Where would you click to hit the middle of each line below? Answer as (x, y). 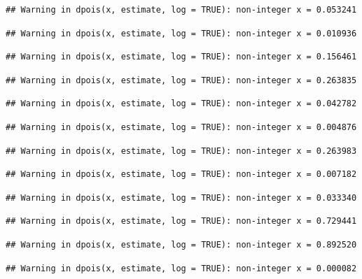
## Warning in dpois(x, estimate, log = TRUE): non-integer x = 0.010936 (181, 33)
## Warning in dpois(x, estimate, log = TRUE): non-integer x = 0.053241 (181, 10)
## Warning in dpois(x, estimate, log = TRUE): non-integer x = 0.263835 (181, 80)
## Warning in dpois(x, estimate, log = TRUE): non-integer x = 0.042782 (181, 104)
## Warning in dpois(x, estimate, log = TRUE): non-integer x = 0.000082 (181, 268)
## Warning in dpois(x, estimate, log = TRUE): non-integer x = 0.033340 (181, 198)
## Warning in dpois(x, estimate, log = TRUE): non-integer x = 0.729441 (181, 221)
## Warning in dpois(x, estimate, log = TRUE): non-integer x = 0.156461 (181, 57)
